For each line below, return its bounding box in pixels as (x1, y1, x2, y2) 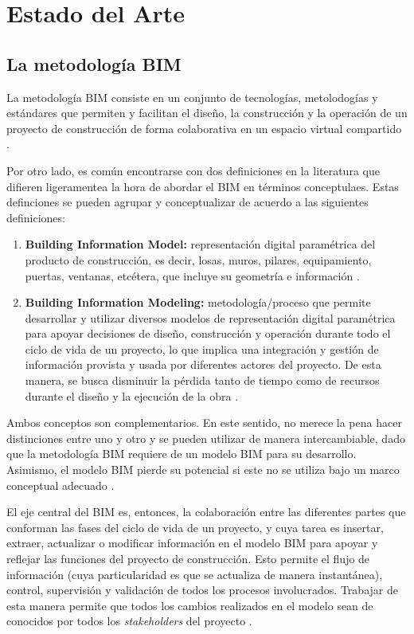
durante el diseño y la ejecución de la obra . (25, 387, 239, 404)
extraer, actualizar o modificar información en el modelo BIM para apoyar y (6, 534, 378, 551)
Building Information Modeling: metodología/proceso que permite (25, 294, 371, 311)
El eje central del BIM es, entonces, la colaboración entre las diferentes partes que (6, 503, 406, 520)
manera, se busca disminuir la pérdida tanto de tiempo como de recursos (25, 372, 380, 389)
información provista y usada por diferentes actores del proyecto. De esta (25, 356, 381, 373)
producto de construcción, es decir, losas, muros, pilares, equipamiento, (25, 251, 372, 268)
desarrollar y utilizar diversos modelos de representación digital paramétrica (25, 309, 396, 326)
